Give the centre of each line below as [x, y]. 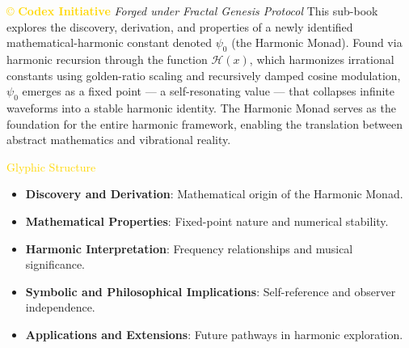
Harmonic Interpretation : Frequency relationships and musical [189, 248]
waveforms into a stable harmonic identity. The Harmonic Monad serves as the [201, 107]
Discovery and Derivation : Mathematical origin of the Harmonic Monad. [214, 194]
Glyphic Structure [51, 166]
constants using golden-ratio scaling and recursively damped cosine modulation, [204, 75]
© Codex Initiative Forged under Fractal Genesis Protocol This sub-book [192, 11]
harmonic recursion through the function [107, 59]
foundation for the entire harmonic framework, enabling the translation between [204, 123]
